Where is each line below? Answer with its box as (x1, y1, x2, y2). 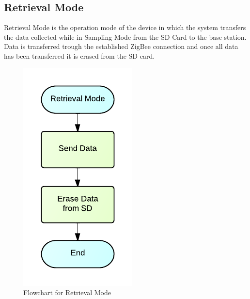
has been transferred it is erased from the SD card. (4, 50, 155, 61)
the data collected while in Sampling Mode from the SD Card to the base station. (4, 31, 247, 42)
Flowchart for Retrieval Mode (23, 287, 111, 298)
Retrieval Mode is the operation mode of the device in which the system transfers (4, 22, 246, 32)
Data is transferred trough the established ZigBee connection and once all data (4, 41, 238, 51)
